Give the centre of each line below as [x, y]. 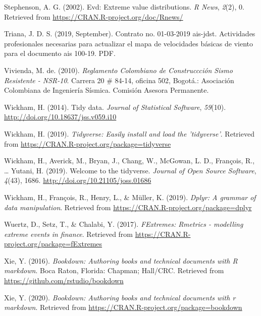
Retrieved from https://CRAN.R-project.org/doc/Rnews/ [94, 16]
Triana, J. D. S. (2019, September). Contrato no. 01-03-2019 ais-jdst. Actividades [130, 34]
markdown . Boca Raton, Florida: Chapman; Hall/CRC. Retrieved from [114, 270]
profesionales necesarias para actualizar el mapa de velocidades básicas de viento [128, 43]
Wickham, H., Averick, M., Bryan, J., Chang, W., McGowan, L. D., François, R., [129, 161]
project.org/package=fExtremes [53, 244]
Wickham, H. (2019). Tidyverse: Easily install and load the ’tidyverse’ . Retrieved [129, 133]
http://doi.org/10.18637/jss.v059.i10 [60, 117]
